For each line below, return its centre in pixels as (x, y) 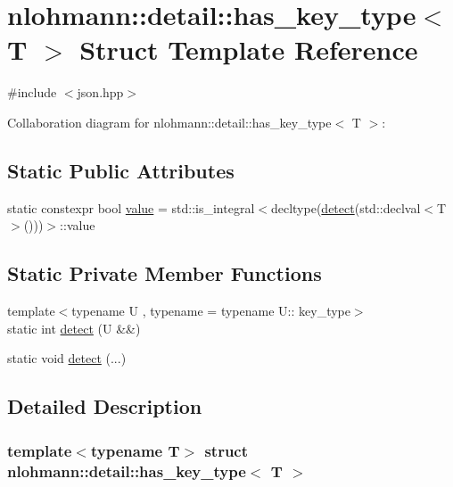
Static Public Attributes (121, 170)
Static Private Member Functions (165, 273)
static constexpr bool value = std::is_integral (131, 207)
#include (32, 92)
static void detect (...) (67, 358)
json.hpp (100, 92)
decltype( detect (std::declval (346, 207)
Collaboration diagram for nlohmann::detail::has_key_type (169, 122)
